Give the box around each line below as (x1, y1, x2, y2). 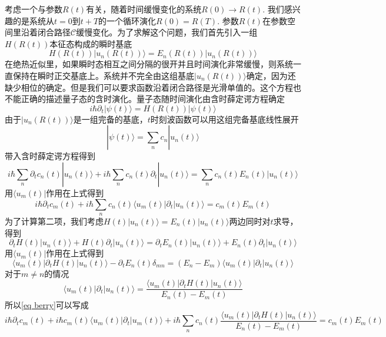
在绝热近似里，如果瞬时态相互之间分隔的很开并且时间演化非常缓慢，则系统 (5, 58, 293, 70)
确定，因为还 (246, 69, 296, 81)
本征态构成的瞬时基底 (49, 37, 132, 49)
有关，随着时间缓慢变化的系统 (86, 3, 202, 15)
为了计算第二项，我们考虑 (5, 214, 104, 227)
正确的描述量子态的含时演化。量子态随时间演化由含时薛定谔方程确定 (21, 92, 285, 105)
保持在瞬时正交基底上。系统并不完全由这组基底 (12, 69, 194, 81)
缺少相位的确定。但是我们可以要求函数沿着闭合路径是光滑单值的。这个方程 (5, 81, 293, 93)
